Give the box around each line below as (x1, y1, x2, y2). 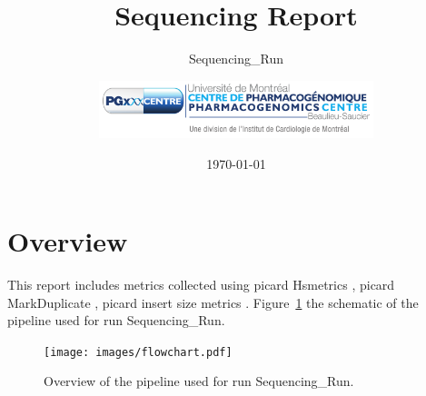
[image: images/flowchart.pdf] (44, 345, 233, 359)
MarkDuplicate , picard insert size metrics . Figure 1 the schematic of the (7, 292, 419, 312)
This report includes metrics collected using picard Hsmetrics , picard (7, 275, 395, 294)
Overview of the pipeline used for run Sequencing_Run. (44, 371, 354, 391)
